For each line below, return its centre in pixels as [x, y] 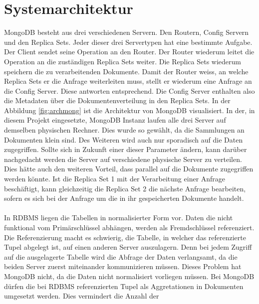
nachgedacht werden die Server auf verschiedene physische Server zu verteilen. [123, 159]
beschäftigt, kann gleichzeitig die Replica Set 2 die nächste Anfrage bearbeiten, [125, 188]
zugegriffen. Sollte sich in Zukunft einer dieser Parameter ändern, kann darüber [126, 149]
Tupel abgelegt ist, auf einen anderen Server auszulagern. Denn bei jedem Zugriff [128, 247]
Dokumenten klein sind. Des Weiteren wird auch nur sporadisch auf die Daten [124, 139]
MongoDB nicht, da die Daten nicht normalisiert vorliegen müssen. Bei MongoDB [129, 276]
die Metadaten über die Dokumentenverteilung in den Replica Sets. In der [117, 100]
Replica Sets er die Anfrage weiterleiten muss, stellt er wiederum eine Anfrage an [128, 81]
